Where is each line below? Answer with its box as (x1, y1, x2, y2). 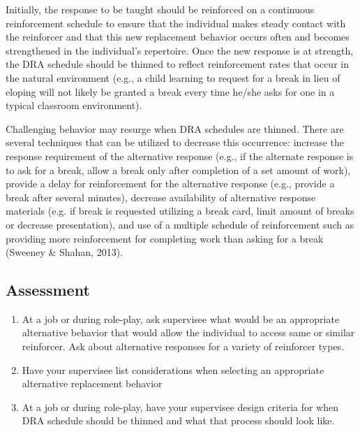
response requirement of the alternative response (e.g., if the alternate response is (6, 148, 354, 163)
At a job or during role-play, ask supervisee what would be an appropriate (22, 311, 340, 326)
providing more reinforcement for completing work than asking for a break (6, 231, 324, 245)
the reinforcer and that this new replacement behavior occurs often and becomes (6, 29, 350, 44)
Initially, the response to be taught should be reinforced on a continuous (6, 2, 315, 16)
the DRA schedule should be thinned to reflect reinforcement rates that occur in (6, 57, 349, 71)
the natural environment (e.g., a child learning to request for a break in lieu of (6, 70, 340, 85)
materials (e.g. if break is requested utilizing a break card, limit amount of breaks (6, 203, 354, 218)
